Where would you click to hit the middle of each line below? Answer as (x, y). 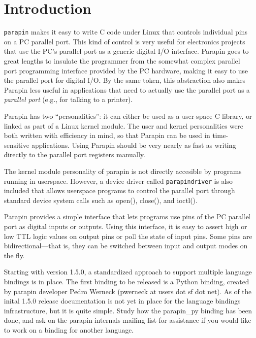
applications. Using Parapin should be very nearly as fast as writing (134, 145)
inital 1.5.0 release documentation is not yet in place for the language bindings (122, 301)
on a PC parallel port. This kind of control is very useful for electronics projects (125, 41)
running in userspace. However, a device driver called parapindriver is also (118, 181)
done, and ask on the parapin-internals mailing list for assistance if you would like (128, 320)
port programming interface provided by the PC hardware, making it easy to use (126, 70)
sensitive (17, 145)
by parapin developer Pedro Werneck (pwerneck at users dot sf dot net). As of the (128, 291)
